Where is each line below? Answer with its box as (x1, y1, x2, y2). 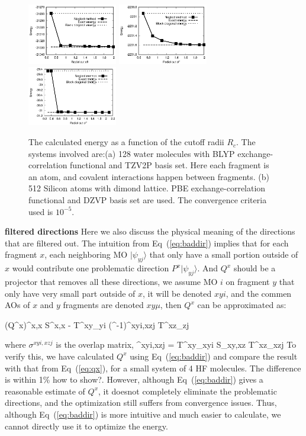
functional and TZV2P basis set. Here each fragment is (70, 159, 269, 171)
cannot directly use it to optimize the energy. (5, 419, 168, 432)
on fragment (226, 275, 270, 287)
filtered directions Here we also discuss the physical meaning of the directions (5, 225, 295, 238)
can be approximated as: (197, 299, 286, 311)
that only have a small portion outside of (149, 248, 298, 261)
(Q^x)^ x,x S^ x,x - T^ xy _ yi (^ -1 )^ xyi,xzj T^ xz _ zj (5, 318, 189, 331)
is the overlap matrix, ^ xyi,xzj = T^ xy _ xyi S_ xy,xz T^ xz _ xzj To (56, 338, 297, 351)
